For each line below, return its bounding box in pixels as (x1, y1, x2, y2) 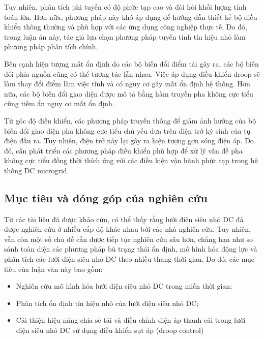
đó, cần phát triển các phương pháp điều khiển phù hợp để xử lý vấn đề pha (4, 145, 243, 156)
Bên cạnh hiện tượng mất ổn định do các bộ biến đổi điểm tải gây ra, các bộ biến (4, 58, 259, 69)
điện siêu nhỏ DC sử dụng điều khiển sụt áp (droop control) (16, 325, 204, 335)
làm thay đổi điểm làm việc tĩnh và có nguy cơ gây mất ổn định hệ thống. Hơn (4, 78, 250, 89)
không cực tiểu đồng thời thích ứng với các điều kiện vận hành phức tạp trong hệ (4, 155, 258, 166)
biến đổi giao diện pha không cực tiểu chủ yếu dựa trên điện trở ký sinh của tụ (4, 125, 251, 136)
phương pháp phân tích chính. (4, 41, 98, 52)
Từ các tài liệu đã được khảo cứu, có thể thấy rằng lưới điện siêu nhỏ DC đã (4, 213, 244, 224)
